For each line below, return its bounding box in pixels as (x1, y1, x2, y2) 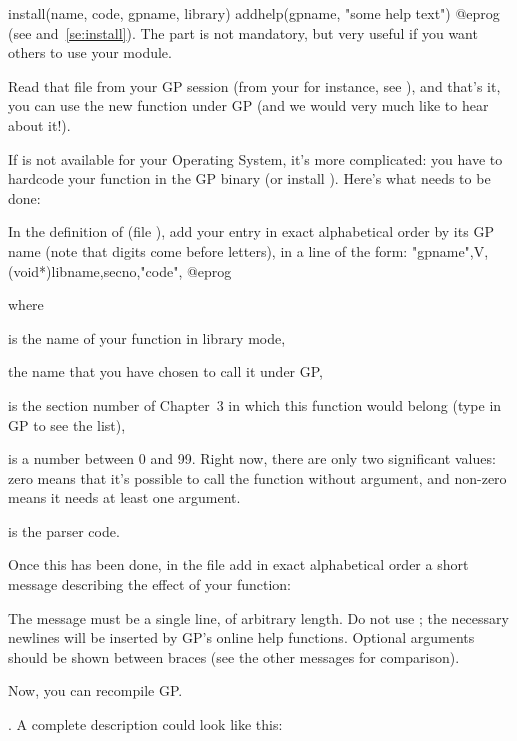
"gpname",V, (411, 240, 489, 261)
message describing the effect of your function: (8, 574, 292, 595)
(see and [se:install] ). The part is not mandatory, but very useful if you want (8, 22, 478, 43)
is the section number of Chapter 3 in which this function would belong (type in (8, 394, 502, 415)
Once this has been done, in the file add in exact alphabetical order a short (8, 554, 469, 575)
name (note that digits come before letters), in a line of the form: (8, 240, 408, 261)
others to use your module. (8, 42, 172, 63)
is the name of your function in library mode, (8, 327, 286, 348)
